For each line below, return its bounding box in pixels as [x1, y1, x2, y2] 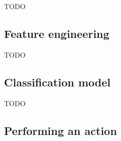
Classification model [4, 74, 111, 89]
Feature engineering [4, 25, 109, 41]
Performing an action [4, 122, 117, 138]
